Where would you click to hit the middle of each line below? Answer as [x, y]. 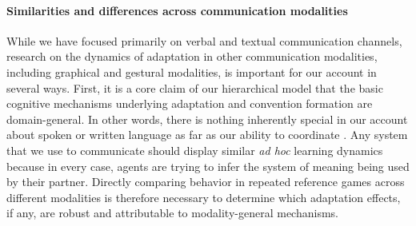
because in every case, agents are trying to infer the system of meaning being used [208, 166]
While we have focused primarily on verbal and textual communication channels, [204, 40]
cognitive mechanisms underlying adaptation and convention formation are [190, 103]
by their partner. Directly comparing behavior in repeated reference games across [206, 182]
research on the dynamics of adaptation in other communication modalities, [192, 56]
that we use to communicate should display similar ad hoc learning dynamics [195, 150]
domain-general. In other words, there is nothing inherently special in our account [207, 119]
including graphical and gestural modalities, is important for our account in [192, 71]
